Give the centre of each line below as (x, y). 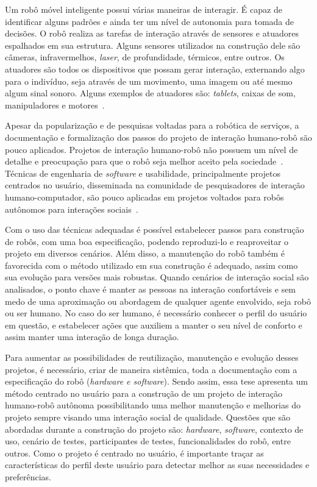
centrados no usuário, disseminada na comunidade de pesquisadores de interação (155, 185)
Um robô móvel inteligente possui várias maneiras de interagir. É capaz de (144, 9)
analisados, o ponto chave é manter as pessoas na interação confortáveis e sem (151, 289)
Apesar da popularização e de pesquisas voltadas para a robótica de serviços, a (152, 125)
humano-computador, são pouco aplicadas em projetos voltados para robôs (144, 197)
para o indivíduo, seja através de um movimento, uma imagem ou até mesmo (149, 81)
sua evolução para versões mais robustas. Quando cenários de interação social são (157, 277)
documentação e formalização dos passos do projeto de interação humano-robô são (158, 137)
